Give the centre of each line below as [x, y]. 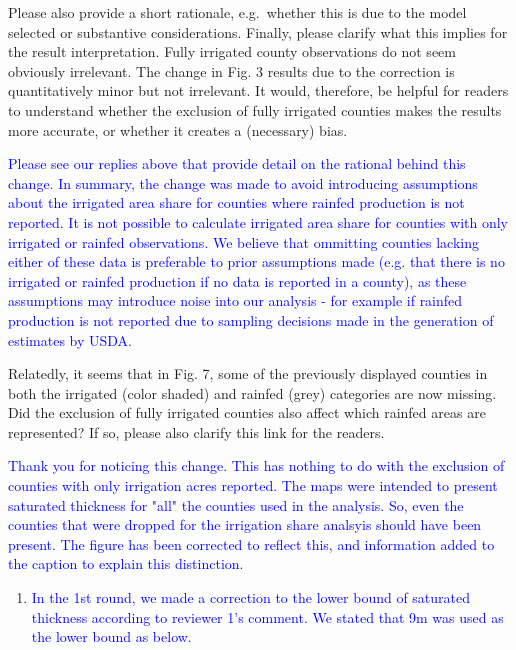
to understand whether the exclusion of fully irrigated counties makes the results [255, 109]
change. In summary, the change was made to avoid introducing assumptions [243, 182]
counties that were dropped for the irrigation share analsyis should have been [245, 524]
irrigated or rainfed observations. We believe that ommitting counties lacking [244, 241]
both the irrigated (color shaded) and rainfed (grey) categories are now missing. [252, 392]
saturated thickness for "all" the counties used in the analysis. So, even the [236, 504]
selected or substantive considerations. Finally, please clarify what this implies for [258, 31]
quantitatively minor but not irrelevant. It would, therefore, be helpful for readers [258, 90]
